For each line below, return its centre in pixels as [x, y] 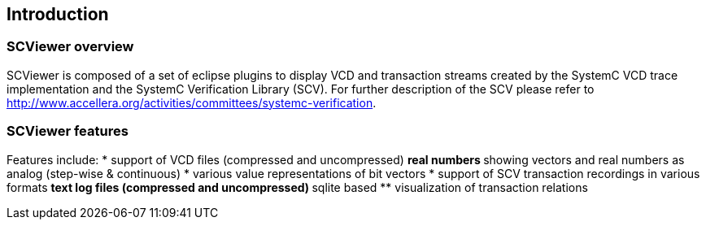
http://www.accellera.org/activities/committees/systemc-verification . [192, 102]
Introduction [58, 14]
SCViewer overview [70, 47]
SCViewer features [68, 131]
